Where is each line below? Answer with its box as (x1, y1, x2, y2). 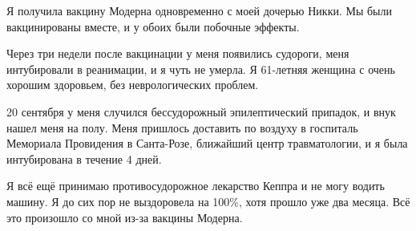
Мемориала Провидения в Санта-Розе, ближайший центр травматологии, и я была (6, 135, 408, 152)
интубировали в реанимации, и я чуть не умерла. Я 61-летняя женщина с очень (6, 60, 395, 77)
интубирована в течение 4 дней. (6, 150, 162, 167)
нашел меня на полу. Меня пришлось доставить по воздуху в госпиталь (6, 119, 358, 136)
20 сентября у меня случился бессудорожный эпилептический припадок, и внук (6, 103, 396, 120)
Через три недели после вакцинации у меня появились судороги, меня (6, 45, 349, 62)
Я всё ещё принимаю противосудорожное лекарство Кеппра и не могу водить (6, 177, 385, 194)
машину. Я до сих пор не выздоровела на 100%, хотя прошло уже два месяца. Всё (6, 192, 410, 209)
